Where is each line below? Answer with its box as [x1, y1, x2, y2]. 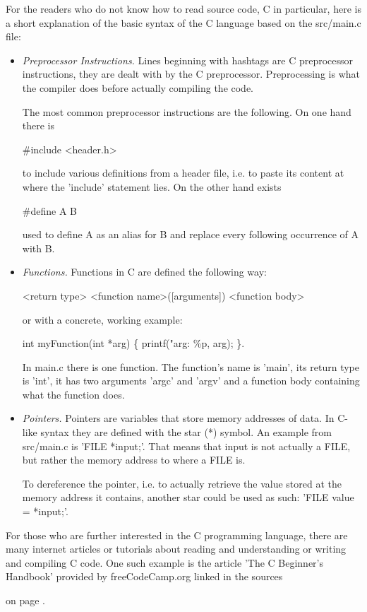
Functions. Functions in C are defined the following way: [22, 264, 267, 279]
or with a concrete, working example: [22, 312, 183, 326]
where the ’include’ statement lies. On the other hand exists [22, 179, 282, 194]
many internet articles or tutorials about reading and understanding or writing [6, 541, 347, 556]
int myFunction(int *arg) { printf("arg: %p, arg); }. [22, 336, 245, 351]
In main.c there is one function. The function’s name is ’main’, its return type [22, 359, 360, 374]
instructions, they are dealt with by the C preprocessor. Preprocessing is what [22, 66, 360, 81]
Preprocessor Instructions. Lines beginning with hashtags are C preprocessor [22, 52, 354, 67]
